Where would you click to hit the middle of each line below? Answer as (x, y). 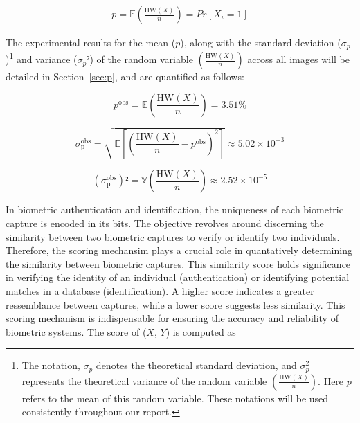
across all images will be (298, 59)
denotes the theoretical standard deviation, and (196, 365)
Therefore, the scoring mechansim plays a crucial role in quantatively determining (179, 250)
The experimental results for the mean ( (91, 43)
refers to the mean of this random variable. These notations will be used (175, 398)
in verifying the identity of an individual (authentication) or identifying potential (178, 277)
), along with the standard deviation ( (261, 43)
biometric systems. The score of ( (76, 331)
